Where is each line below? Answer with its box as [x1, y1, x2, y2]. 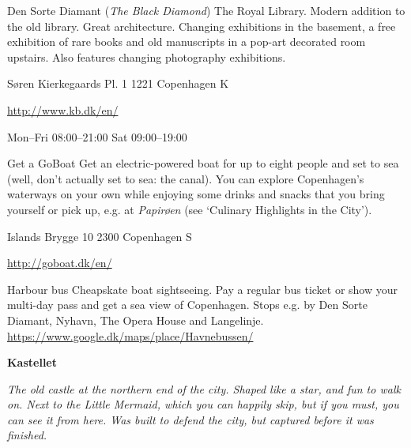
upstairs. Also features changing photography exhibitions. [7, 48, 286, 65]
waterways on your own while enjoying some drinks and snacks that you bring [7, 186, 385, 202]
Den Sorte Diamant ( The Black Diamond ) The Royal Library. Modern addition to [7, 2, 405, 18]
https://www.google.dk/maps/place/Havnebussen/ [7, 327, 254, 344]
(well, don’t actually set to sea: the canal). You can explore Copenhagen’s [7, 170, 364, 186]
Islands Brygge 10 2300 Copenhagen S [7, 228, 192, 244]
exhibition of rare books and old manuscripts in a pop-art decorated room [7, 33, 366, 50]
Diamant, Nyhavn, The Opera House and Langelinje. [7, 311, 264, 328]
